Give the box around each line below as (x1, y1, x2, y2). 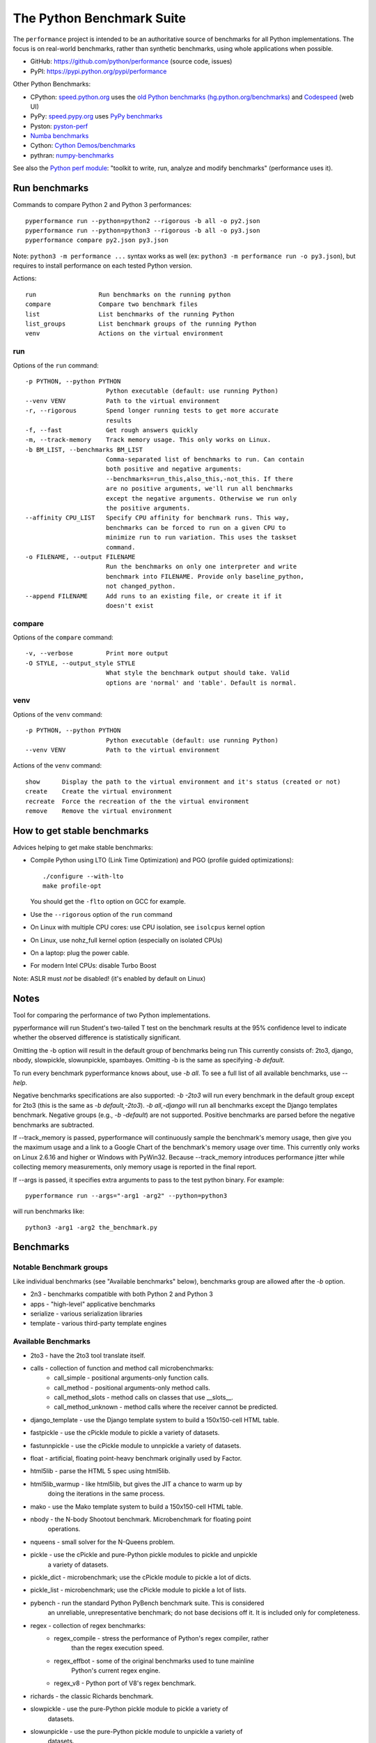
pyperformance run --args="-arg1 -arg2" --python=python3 (25, 1192, 228, 1199)
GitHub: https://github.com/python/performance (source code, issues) (30, 57, 233, 66)
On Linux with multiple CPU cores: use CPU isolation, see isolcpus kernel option (30, 923, 265, 931)
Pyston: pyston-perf (30, 122, 88, 130)
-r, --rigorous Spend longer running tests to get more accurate (25, 406, 279, 415)
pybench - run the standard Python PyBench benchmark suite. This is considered (30, 1599, 265, 1607)
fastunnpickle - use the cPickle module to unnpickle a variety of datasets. (30, 1441, 242, 1449)
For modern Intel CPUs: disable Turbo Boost (30, 961, 157, 970)
